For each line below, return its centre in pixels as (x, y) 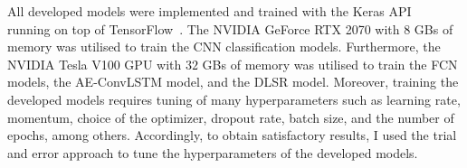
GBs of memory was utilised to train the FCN (330, 64)
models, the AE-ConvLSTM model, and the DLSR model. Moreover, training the (233, 82)
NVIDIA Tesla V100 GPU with (95, 64)
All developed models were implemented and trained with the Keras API (210, 11)
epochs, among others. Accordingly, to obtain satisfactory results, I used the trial (232, 135)
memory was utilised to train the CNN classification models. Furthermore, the (224, 47)
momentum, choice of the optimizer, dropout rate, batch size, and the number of (231, 117)
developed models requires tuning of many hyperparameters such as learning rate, (234, 99)
